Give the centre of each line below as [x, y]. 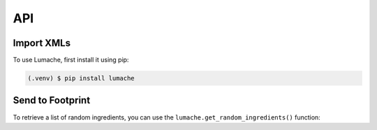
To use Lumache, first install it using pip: [71, 60]
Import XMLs [42, 43]
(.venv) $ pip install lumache [81, 78]
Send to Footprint [52, 100]
